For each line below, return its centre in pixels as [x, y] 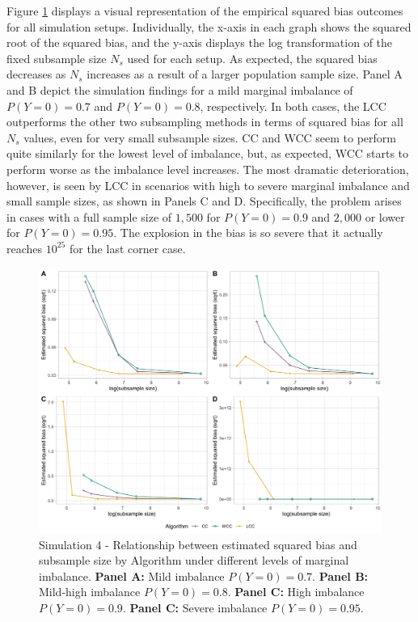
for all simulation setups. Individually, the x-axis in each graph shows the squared [209, 26]
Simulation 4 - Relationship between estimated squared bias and [198, 544]
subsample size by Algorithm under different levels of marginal [194, 560]
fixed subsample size [57, 58]
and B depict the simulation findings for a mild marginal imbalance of [180, 89]
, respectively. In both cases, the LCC [293, 106]
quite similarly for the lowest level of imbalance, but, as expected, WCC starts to [208, 153]
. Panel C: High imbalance [296, 592]
